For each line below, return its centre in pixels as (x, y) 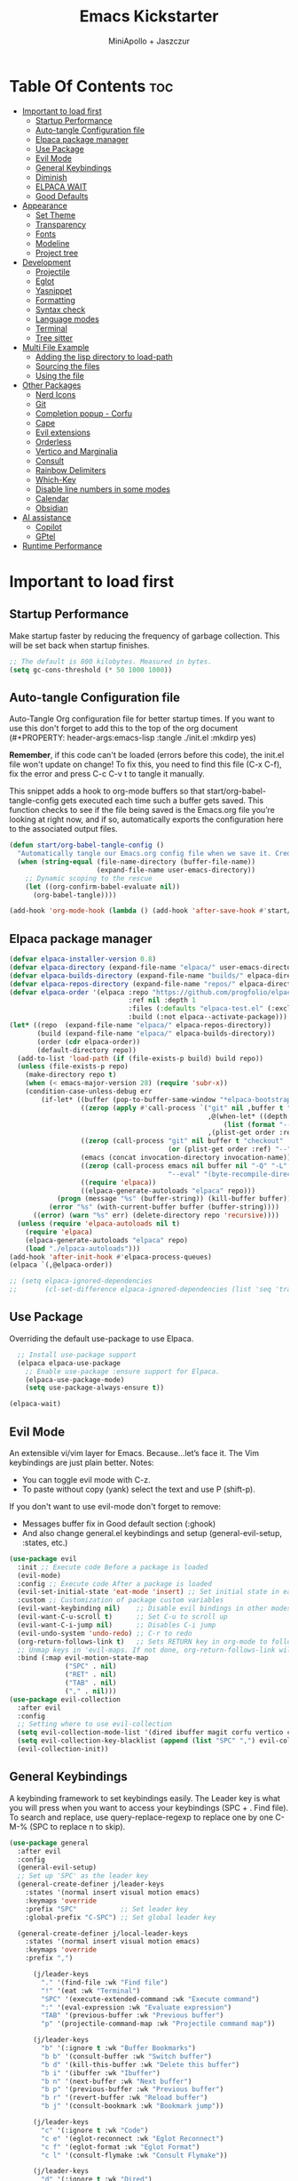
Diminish (51, 177)
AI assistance (47, 517)
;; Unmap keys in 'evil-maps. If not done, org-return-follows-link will (156, 1650)
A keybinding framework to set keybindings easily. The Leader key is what (145, 1798)
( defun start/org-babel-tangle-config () (87, 845)
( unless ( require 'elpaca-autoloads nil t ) (98, 1224)
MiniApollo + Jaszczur (149, 41)
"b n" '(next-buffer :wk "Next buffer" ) (117, 2081)
